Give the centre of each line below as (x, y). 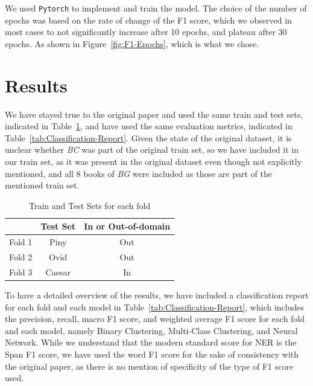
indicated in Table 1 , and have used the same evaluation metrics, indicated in (149, 126)
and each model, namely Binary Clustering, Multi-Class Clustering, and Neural (151, 330)
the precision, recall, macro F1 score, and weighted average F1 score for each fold (155, 319)
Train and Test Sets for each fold (90, 205)
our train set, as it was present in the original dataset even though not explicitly (153, 161)
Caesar (58, 272)
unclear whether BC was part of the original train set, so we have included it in (152, 150)
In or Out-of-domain (127, 226)
